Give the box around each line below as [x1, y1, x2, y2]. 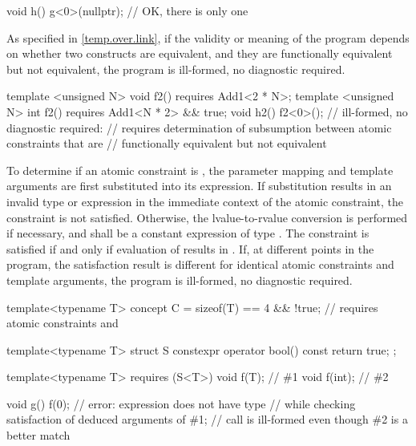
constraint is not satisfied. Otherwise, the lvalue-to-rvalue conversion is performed [6, 209, 408, 225]
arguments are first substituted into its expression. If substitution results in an [6, 177, 392, 194]
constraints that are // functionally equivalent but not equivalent [6, 135, 327, 152]
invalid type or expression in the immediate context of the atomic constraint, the [6, 193, 403, 209]
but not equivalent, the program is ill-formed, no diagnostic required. [6, 60, 345, 77]
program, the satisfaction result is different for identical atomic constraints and [6, 256, 394, 273]
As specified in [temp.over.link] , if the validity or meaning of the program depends [6, 29, 410, 46]
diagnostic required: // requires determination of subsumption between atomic [6, 119, 392, 136]
